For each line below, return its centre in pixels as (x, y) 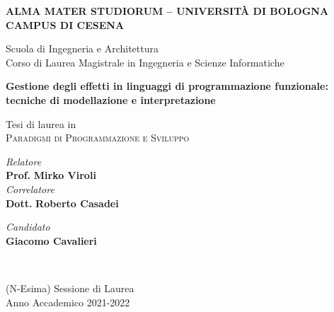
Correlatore (30, 189)
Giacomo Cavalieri (51, 240)
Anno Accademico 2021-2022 (68, 302)
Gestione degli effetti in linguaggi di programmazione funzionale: (167, 86)
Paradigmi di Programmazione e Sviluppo (98, 138)
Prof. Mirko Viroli (51, 175)
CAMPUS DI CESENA (65, 24)
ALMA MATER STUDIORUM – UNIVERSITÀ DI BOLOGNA (167, 11)
